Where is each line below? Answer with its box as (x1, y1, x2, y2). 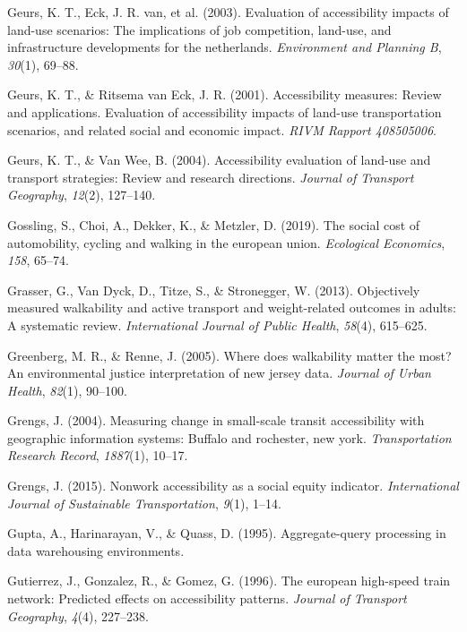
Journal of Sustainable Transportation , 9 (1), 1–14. (7, 493, 281, 512)
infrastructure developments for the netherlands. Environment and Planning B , (7, 38, 442, 56)
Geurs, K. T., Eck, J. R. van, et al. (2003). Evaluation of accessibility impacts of (7, 3, 449, 21)
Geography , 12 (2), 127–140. (7, 185, 156, 204)
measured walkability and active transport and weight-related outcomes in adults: (7, 298, 456, 317)
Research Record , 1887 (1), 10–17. (7, 446, 188, 465)
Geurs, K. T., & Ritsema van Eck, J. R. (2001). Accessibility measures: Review (7, 85, 442, 104)
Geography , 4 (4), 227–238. (7, 606, 149, 625)
